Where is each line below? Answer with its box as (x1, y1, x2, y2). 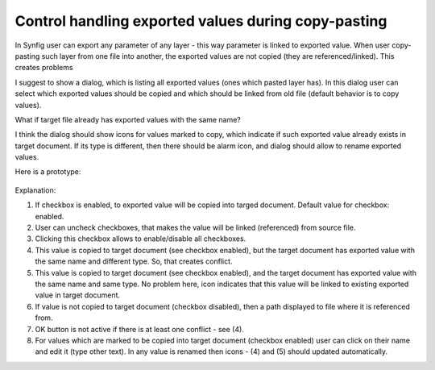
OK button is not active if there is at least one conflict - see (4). (35, 324, 245, 334)
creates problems (14, 63, 73, 73)
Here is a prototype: (14, 167, 81, 177)
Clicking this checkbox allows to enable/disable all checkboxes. (35, 234, 246, 243)
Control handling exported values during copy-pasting (14, 12, 387, 30)
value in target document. (35, 290, 121, 300)
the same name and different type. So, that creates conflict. (35, 256, 233, 266)
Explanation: (14, 185, 56, 195)
